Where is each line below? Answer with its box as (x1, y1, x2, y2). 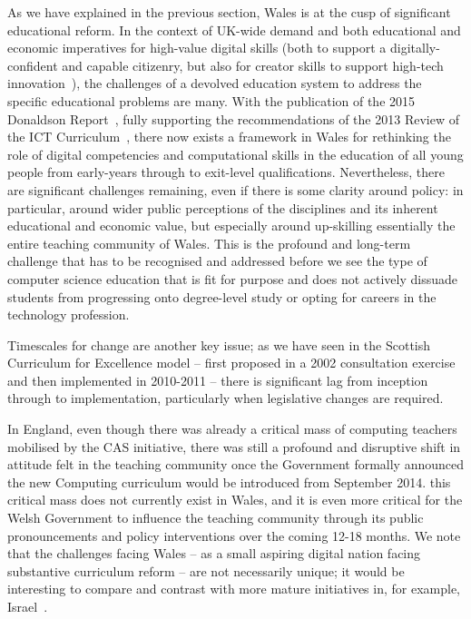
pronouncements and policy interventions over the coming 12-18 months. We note (7, 526, 461, 545)
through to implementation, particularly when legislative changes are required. (7, 388, 444, 408)
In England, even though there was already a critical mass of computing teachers (7, 419, 457, 438)
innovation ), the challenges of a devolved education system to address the (7, 74, 422, 93)
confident (7, 55, 58, 74)
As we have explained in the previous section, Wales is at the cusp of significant (7, 3, 451, 21)
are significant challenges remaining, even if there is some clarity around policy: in (7, 180, 464, 199)
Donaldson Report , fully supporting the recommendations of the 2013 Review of (7, 109, 459, 128)
